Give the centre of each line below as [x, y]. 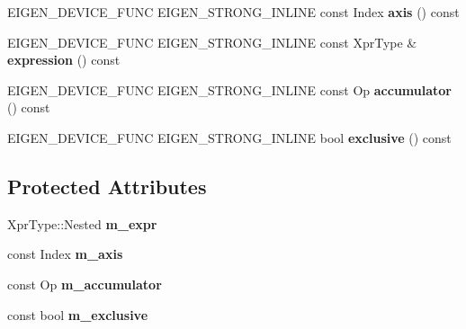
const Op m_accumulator [85, 284]
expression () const [64, 60]
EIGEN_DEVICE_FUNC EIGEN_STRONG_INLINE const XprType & [212, 42]
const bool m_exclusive [78, 314]
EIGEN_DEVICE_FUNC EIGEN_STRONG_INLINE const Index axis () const [233, 12]
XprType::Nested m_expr [82, 223]
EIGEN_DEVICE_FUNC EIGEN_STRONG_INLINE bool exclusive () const [229, 137]
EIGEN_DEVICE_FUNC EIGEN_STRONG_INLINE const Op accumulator [229, 89]
